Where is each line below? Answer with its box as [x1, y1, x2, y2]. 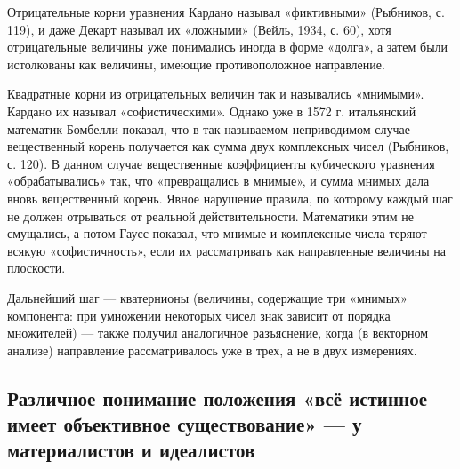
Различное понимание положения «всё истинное [7, 384, 427, 411]
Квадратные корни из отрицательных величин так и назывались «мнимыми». [7, 84, 424, 103]
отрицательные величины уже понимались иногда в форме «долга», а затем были [7, 37, 448, 56]
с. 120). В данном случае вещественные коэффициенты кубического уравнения [7, 154, 435, 172]
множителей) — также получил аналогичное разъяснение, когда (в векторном [7, 323, 429, 342]
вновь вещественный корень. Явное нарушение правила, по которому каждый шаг [7, 188, 453, 207]
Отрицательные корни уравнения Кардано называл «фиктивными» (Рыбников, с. [7, 3, 445, 20]
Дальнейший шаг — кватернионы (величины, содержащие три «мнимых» [7, 288, 408, 306]
